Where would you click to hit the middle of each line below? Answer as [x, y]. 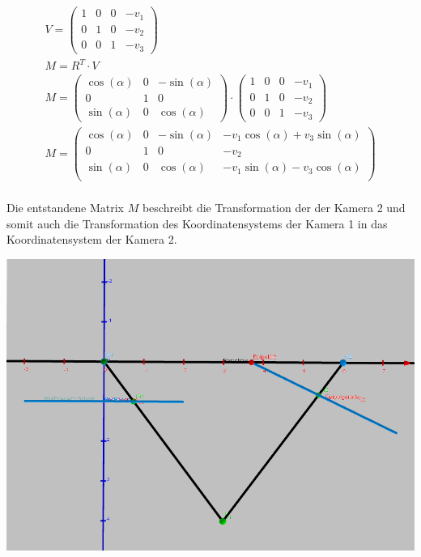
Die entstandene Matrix [65, 207]
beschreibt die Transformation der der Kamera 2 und [274, 207]
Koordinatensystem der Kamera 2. [92, 239]
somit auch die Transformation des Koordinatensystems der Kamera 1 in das [197, 223]
